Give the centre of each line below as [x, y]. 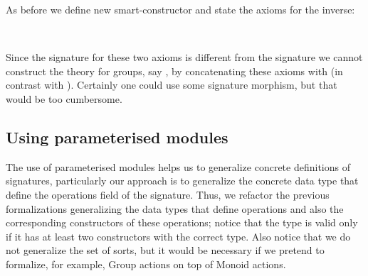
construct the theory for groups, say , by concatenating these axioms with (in [174, 71]
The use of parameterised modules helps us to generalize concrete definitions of [178, 166]
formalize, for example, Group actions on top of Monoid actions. [146, 264]
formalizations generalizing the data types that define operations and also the [175, 208]
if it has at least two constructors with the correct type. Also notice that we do [178, 236]
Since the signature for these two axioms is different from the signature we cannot [184, 57]
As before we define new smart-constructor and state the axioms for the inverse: [180, 9]
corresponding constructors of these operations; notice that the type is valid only [182, 222]
